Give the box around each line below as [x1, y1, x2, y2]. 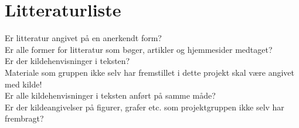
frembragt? [5, 112, 44, 124]
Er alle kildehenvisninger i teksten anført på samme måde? [5, 89, 216, 102]
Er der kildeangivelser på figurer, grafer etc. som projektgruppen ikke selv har [5, 100, 284, 113]
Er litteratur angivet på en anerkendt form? [5, 32, 162, 44]
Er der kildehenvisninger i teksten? [5, 55, 130, 67]
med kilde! [5, 78, 42, 90]
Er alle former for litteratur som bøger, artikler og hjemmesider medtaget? [5, 43, 273, 55]
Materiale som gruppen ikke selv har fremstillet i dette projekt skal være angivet [5, 66, 295, 78]
